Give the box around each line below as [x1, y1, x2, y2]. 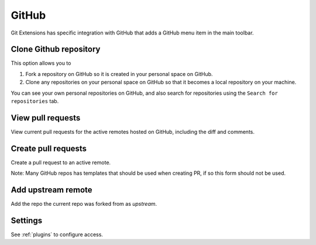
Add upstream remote [11, 185, 93, 195]
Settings [11, 215, 43, 225]
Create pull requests [11, 143, 87, 153]
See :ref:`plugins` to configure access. [11, 231, 104, 238]
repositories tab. [11, 98, 59, 105]
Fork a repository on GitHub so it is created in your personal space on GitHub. [25, 70, 213, 77]
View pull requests [11, 113, 81, 123]
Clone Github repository [11, 44, 101, 54]
